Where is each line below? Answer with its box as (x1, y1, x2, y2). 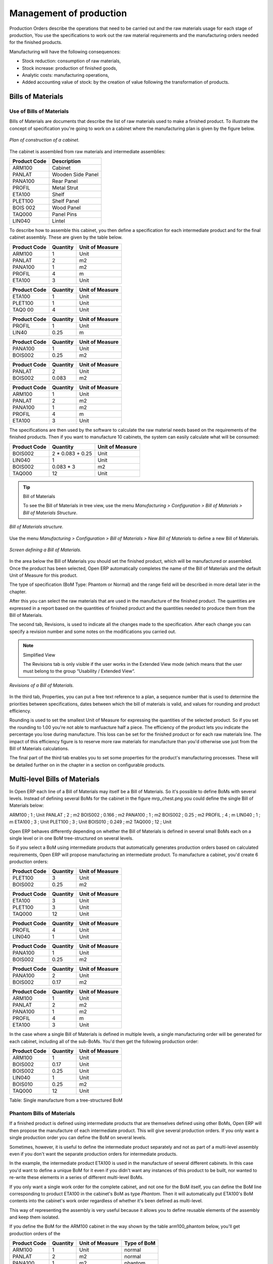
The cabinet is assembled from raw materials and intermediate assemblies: (9, 148, 166, 154)
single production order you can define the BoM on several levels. (9, 1135, 147, 1141)
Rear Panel (52, 177, 78, 185)
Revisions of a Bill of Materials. (9, 682, 74, 688)
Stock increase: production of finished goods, (22, 65, 117, 71)
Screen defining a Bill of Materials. (9, 547, 82, 553)
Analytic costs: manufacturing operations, (22, 72, 110, 78)
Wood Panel (52, 204, 81, 211)
